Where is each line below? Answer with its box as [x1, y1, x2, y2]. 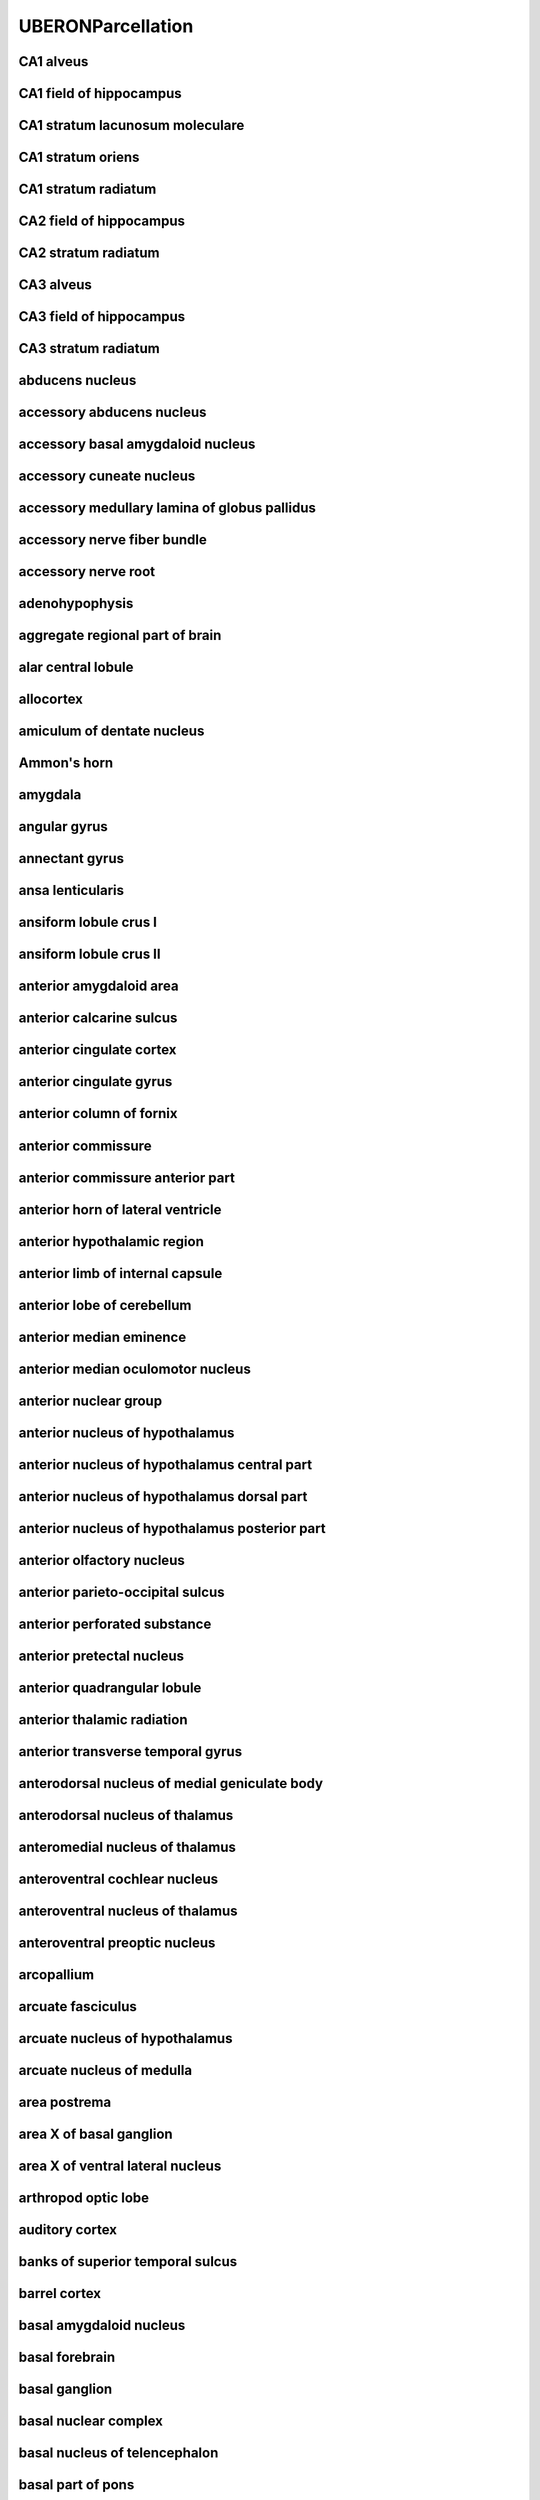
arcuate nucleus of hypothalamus [18, 2030, 233, 2047]
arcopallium [18, 1966, 95, 1983]
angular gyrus [18, 818, 109, 835]
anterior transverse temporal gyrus [18, 1743, 243, 1760]
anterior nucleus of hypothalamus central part [18, 1456, 313, 1473]
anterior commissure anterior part [18, 1169, 235, 1186]
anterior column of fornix [18, 1105, 178, 1122]
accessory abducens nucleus [18, 404, 207, 421]
